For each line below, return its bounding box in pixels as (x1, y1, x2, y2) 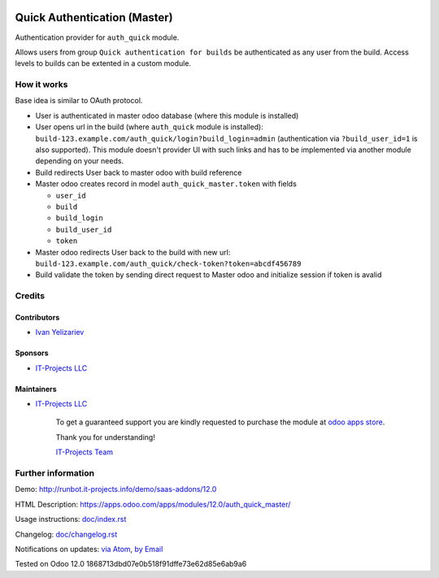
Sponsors (15, 348, 49, 358)
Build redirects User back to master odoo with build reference (35, 167, 242, 177)
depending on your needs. (35, 156, 124, 166)
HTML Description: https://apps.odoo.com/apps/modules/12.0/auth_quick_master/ (15, 499, 291, 509)
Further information (15, 467, 95, 479)
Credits (15, 290, 45, 302)
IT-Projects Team (55, 447, 114, 457)
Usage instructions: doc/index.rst (15, 515, 127, 524)
